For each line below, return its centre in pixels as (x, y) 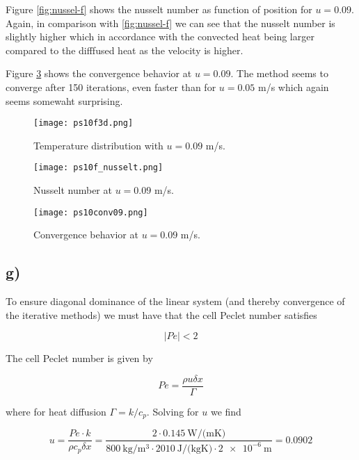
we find (226, 411)
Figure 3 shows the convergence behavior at (99, 73)
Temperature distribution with (98, 145)
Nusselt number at (73, 190)
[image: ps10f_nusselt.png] (98, 168)
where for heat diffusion (56, 411)
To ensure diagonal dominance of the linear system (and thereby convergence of (175, 301)
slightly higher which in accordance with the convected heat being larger (160, 36)
